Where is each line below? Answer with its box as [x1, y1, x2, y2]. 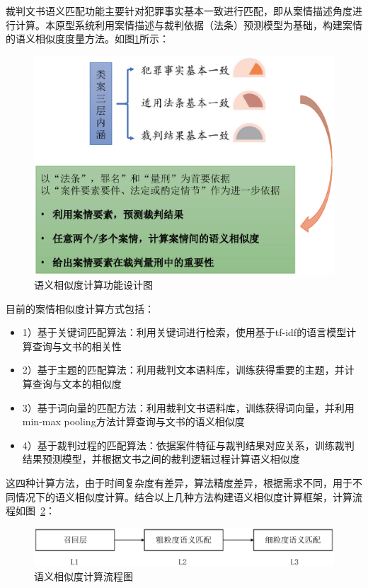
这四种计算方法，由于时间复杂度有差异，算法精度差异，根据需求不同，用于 [6, 475, 352, 490]
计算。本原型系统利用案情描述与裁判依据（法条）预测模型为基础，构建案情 [15, 17, 362, 32]
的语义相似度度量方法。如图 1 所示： [6, 31, 169, 46]
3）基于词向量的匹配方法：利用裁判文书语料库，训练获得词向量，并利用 [22, 400, 355, 415]
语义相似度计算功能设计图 [34, 277, 153, 292]
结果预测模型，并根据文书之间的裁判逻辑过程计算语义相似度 [22, 451, 300, 466]
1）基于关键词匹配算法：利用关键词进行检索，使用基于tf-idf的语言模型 [22, 325, 347, 340]
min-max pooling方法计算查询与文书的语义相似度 [22, 414, 245, 429]
